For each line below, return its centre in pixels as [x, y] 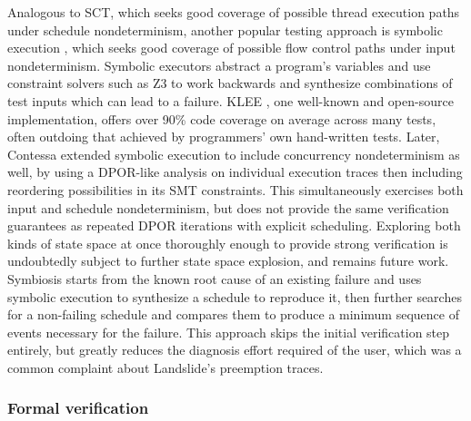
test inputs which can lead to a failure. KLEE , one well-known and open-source [230, 100]
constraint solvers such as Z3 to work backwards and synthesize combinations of [230, 83]
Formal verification [78, 408]
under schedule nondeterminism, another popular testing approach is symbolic [225, 29]
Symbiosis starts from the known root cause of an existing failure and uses [215, 278]
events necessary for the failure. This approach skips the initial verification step [229, 332]
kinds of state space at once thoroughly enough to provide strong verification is [228, 243]
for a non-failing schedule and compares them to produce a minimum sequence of [233, 314]
